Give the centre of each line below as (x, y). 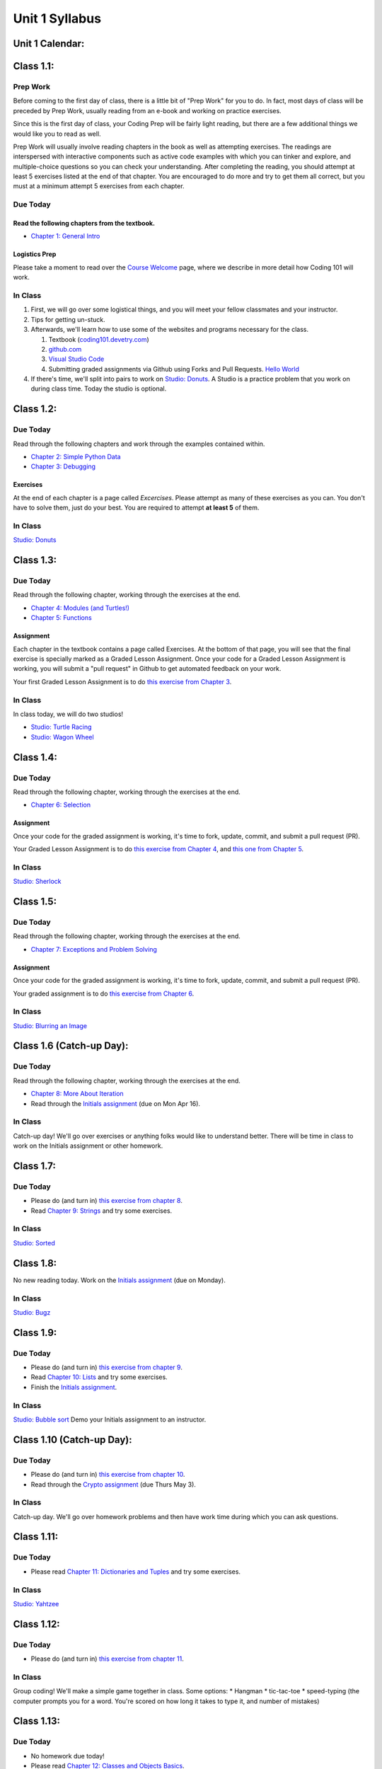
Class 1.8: (35, 1263)
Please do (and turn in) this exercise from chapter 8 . (107, 1201)
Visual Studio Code (76, 359)
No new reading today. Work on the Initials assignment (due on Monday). (119, 1280)
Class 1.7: (34, 1166)
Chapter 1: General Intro (65, 236)
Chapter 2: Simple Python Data (76, 457)
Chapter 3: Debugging (63, 466)
